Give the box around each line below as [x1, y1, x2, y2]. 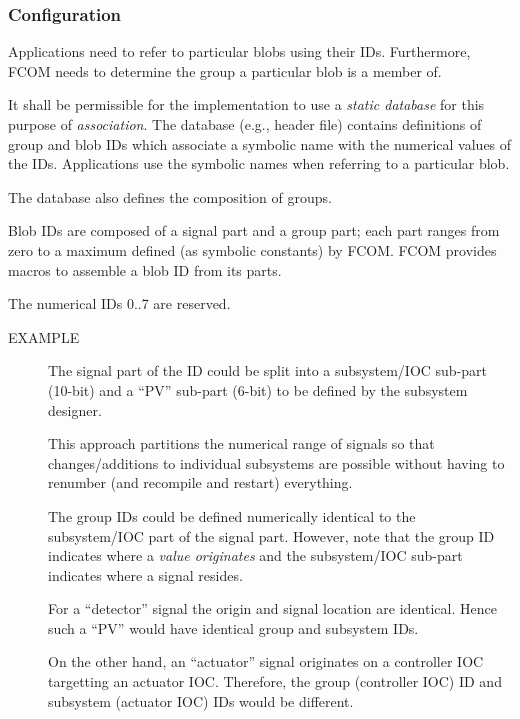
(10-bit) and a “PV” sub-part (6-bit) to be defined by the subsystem [48, 379, 468, 400]
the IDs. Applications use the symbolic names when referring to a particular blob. [8, 153, 510, 174]
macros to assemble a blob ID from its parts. [8, 259, 282, 280]
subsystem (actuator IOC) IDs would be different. [48, 690, 354, 711]
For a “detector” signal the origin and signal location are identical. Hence [48, 598, 497, 619]
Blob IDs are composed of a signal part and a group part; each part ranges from [8, 220, 500, 241]
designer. [48, 399, 102, 420]
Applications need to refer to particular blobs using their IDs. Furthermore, [8, 41, 471, 62]
